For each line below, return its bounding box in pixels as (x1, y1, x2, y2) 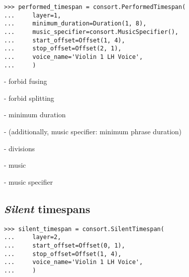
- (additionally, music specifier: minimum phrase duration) (4, 126, 182, 137)
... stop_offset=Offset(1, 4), (4, 250, 122, 258)
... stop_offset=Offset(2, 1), (4, 45, 122, 52)
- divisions (4, 143, 35, 153)
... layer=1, (4, 11, 61, 19)
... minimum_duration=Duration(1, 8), (4, 20, 147, 27)
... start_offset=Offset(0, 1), (4, 242, 125, 249)
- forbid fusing (4, 76, 47, 86)
